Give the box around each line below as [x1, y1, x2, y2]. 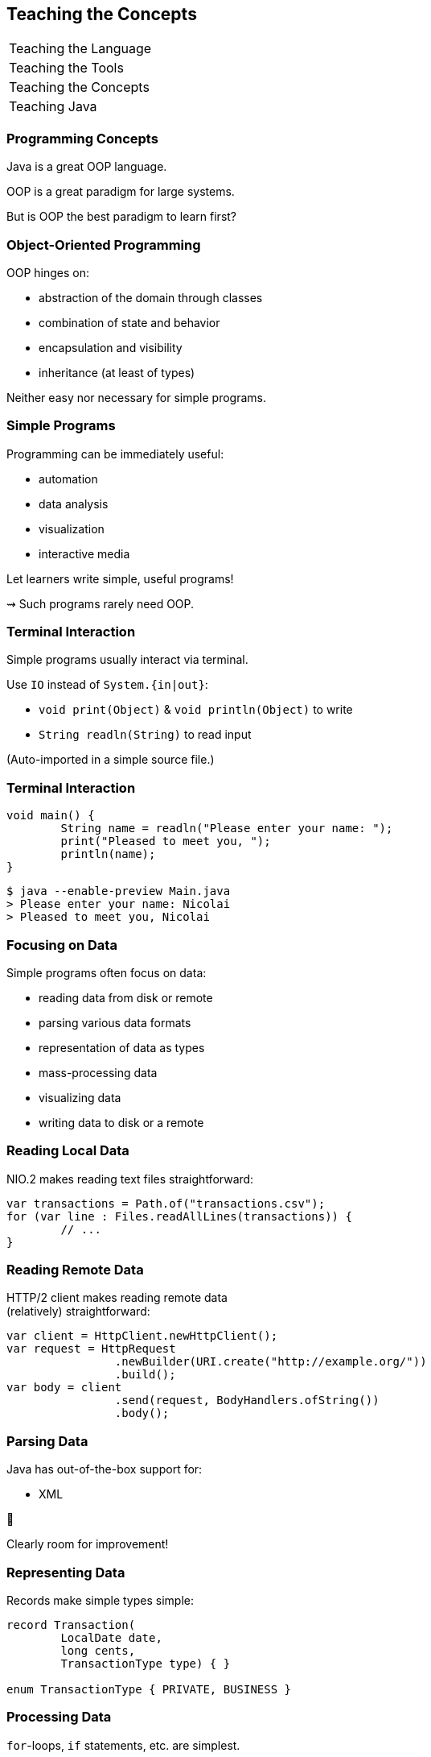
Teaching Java [9, 98, 97, 115]
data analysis [39, 496, 109, 511]
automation [39, 471, 98, 486]
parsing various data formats [39, 1015, 191, 1030]
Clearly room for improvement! [6, 1537, 169, 1552]
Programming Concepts [6, 130, 158, 147]
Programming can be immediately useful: [6, 446, 224, 461]
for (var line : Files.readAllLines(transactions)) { [6, 1209, 352, 1223]
